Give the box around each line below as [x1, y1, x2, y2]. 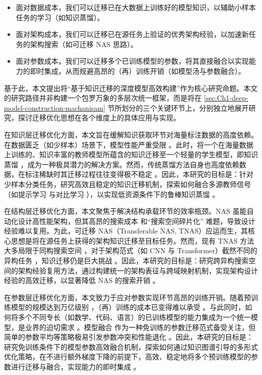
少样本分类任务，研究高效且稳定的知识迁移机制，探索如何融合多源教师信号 [4, 178, 251, 189]
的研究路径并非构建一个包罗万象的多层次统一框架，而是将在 [4, 92, 202, 103]
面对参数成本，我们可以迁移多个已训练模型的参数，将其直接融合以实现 [16, 56, 249, 66]
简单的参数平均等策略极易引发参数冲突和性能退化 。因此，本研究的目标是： [4, 332, 253, 342]
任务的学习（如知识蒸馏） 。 [16, 12, 104, 22]
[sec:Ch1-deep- [204, 92, 248, 103]
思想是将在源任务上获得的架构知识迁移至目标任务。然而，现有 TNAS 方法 [11, 235, 254, 246]
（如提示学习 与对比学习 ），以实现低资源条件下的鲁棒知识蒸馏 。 [4, 189, 219, 199]
